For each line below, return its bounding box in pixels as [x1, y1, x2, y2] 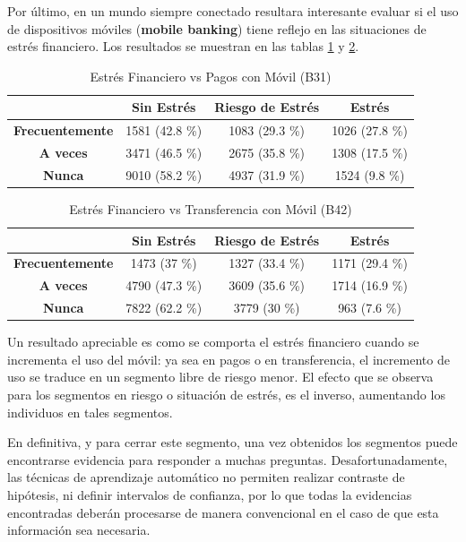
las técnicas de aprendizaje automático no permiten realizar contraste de [7, 468, 405, 486]
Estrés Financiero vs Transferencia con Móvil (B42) [69, 200, 352, 218]
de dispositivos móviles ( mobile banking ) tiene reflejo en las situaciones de [7, 19, 427, 38]
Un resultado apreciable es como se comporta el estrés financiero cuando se [7, 332, 419, 351]
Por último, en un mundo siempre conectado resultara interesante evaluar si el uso [7, 2, 459, 20]
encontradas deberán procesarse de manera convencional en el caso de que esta [7, 503, 439, 521]
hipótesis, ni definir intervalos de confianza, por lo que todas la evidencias [7, 485, 412, 503]
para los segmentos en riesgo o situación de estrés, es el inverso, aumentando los [7, 385, 445, 403]
